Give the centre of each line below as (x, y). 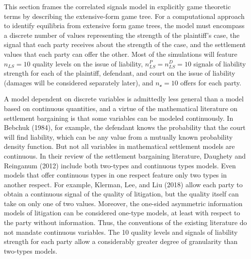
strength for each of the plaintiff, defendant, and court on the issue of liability (120, 73)
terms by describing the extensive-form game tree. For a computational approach (124, 16)
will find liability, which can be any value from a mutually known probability (118, 137)
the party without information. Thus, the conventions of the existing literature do (125, 222)
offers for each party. (211, 82)
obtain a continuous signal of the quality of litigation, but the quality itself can (121, 194)
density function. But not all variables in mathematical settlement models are (119, 146)
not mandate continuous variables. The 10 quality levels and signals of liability (121, 232)
